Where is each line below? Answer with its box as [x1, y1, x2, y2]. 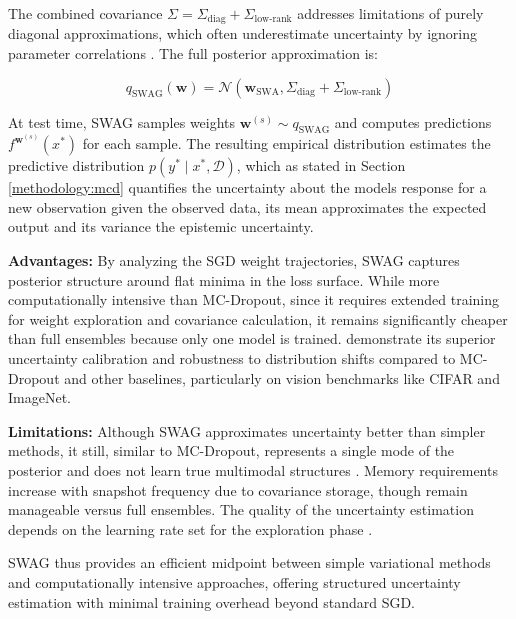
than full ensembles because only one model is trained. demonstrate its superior [8, 328, 496, 349]
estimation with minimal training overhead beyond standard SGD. [8, 591, 416, 612]
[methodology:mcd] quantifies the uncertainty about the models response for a [8, 177, 487, 198]
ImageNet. [8, 387, 71, 408]
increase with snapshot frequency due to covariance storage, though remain [8, 479, 468, 500]
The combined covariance [8, 3, 163, 23]
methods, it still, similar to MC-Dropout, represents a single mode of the [8, 440, 455, 461]
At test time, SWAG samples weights [8, 111, 236, 132]
